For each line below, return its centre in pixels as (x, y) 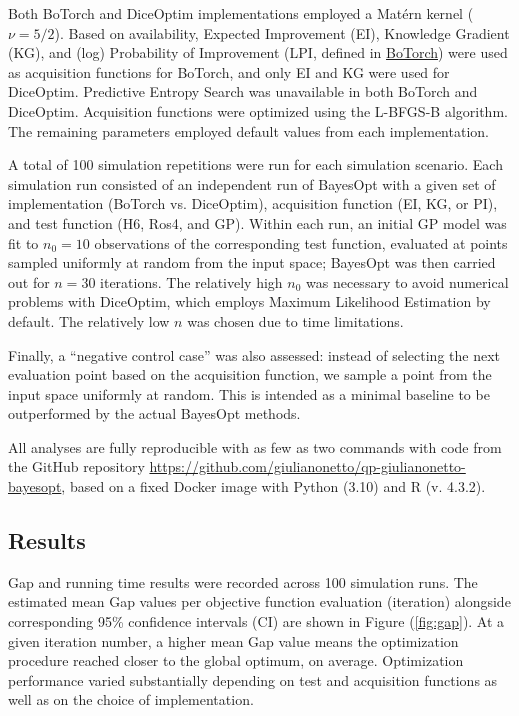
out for (29, 281)
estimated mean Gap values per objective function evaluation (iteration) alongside (259, 601)
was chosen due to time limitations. (295, 320)
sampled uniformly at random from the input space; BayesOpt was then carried (252, 262)
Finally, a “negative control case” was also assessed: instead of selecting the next (254, 354)
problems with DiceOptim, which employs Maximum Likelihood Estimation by (249, 301)
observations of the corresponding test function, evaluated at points (301, 242)
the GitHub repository (76, 466)
